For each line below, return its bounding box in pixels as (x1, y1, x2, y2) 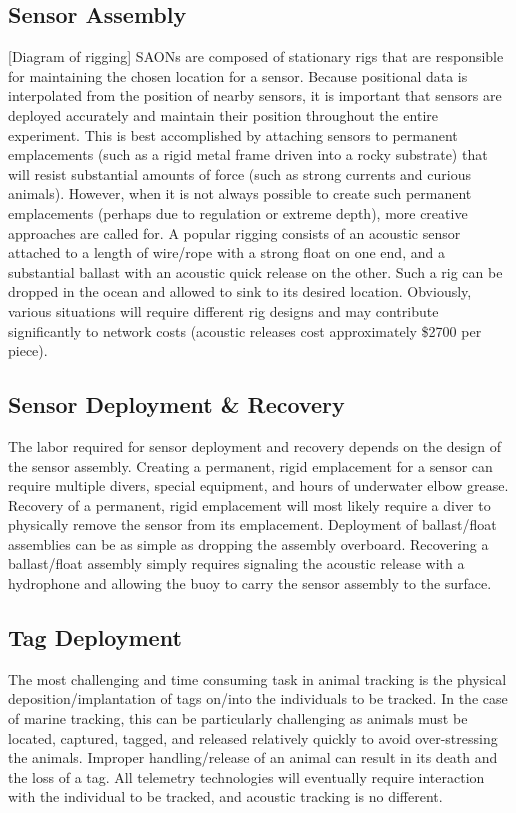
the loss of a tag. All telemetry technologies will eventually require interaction (8, 766, 485, 787)
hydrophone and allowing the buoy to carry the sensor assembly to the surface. (8, 573, 492, 594)
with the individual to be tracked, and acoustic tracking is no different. (8, 786, 443, 807)
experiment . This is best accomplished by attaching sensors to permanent (8, 124, 458, 145)
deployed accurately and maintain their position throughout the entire (8, 104, 439, 125)
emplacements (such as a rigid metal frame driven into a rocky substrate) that (8, 144, 488, 165)
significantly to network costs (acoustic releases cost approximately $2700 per (8, 320, 482, 341)
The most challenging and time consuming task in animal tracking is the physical (8, 668, 507, 689)
